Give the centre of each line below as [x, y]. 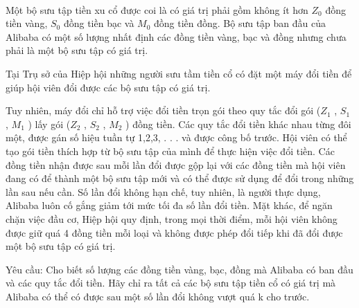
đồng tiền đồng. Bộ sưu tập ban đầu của [240, 23]
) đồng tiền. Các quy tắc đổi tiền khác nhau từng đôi [238, 124]
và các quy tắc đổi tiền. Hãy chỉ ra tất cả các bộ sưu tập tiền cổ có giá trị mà [171, 283]
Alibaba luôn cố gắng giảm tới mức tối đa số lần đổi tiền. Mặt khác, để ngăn [169, 205]
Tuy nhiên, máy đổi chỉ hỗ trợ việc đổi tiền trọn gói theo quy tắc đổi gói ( [163, 110]
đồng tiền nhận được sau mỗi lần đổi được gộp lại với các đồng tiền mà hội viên [176, 164]
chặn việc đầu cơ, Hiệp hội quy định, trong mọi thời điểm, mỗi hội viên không [172, 218]
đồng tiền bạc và [99, 23]
